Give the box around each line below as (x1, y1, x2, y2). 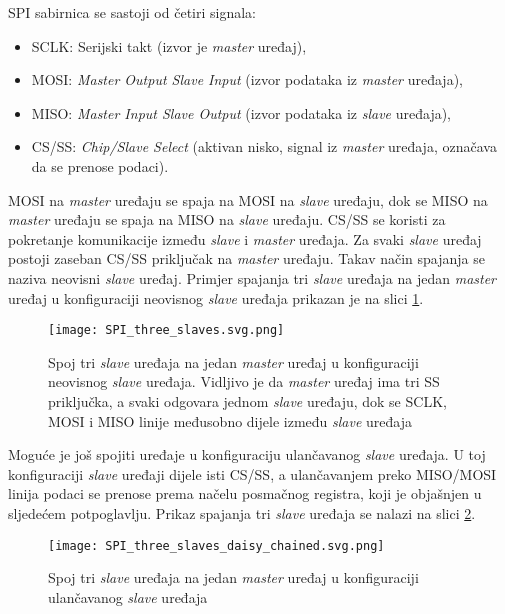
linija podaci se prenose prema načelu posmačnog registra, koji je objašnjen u (8, 483, 482, 504)
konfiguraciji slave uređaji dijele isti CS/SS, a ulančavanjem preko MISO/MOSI (8, 463, 497, 484)
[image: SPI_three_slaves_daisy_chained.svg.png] (48, 538, 385, 553)
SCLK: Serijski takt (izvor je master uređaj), (31, 35, 307, 56)
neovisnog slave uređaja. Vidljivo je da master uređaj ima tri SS (48, 371, 440, 392)
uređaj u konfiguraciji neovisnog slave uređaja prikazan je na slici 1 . (8, 287, 424, 308)
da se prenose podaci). (31, 155, 169, 176)
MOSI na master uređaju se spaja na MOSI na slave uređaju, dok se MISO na (8, 189, 488, 210)
